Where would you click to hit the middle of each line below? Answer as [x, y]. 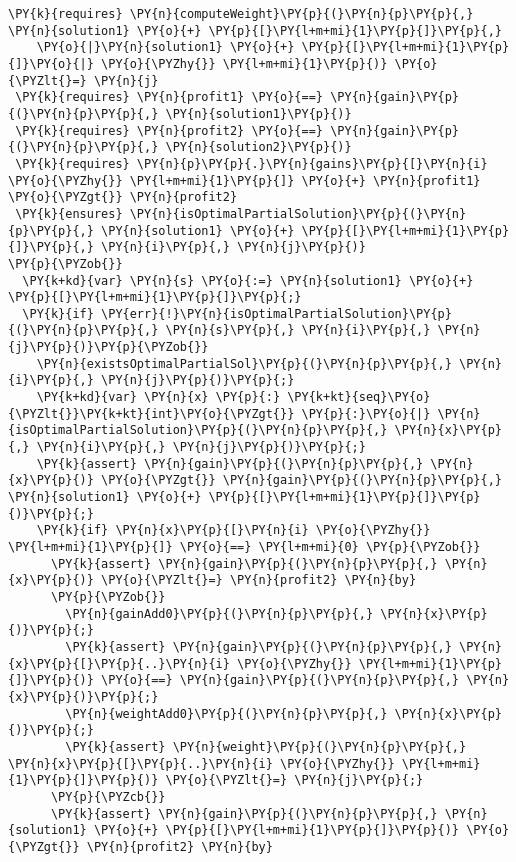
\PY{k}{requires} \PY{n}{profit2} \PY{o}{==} [169, 130]
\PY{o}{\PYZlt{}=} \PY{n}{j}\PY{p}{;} [294, 780]
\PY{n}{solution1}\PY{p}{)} [258, 113]
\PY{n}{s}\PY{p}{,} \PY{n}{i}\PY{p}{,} [298, 330]
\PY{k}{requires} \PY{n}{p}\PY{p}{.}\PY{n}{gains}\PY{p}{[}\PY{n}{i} [251, 163]
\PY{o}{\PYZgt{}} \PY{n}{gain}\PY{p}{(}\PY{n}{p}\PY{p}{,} [301, 480]
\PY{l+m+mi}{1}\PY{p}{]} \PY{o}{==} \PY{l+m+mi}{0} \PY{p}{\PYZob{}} [244, 547]
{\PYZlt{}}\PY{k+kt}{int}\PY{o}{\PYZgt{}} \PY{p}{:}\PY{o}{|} [219, 413]
